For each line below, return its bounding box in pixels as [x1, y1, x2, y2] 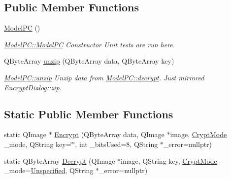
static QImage [4, 129, 47, 140]
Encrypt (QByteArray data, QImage [54, 129, 165, 140]
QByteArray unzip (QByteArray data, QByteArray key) [4, 56, 174, 66]
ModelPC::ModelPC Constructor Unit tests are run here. [4, 39, 175, 49]
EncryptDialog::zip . [4, 82, 62, 92]
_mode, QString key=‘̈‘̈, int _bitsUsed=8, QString [4, 139, 158, 149]
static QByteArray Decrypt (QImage [4, 155, 115, 166]
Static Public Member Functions [4, 106, 173, 121]
